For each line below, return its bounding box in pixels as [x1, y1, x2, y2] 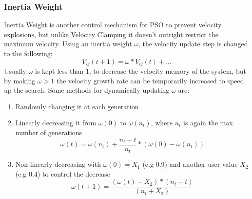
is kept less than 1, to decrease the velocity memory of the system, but [35, 66, 246, 76]
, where [151, 118, 173, 128]
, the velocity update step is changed [138, 39, 248, 49]
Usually [4, 66, 26, 76]
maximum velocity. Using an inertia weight [4, 39, 132, 49]
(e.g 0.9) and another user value [142, 159, 238, 169]
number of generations [15, 127, 82, 138]
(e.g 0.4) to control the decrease [15, 168, 110, 179]
